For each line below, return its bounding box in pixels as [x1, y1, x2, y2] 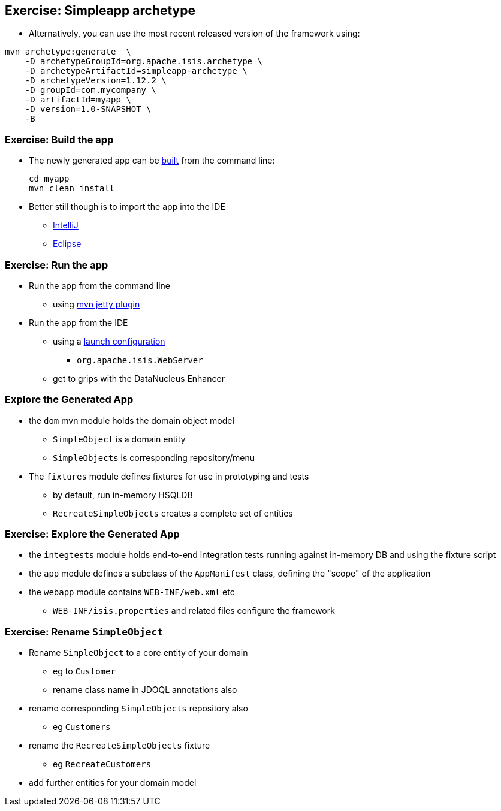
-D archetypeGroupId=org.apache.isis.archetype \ [25, 56, 262, 67]
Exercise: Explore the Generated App [5, 528, 180, 541]
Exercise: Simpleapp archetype [5, 3, 195, 18]
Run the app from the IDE [29, 317, 128, 328]
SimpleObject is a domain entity [53, 433, 186, 444]
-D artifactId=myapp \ [25, 95, 131, 105]
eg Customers [53, 722, 111, 732]
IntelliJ [53, 220, 79, 231]
